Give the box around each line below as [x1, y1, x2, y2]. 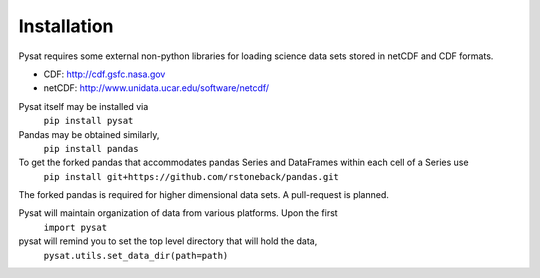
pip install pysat [43, 115, 134, 127]
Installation [18, 15, 114, 37]
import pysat [43, 221, 108, 233]
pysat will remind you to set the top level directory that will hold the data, [18, 235, 318, 247]
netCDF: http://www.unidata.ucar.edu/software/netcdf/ [43, 82, 270, 94]
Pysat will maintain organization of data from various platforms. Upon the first [18, 207, 339, 219]
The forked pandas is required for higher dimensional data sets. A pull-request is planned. [18, 189, 390, 201]
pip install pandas [43, 143, 139, 154]
